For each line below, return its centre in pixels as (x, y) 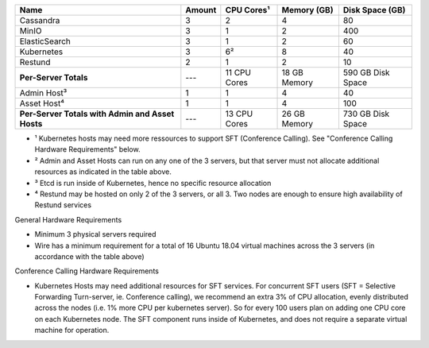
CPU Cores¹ (247, 10)
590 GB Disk (366, 73)
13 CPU (239, 114)
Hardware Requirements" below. (87, 149)
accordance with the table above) (89, 256)
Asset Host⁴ (42, 103)
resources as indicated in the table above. (103, 172)
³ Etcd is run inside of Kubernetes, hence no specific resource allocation (153, 183)
